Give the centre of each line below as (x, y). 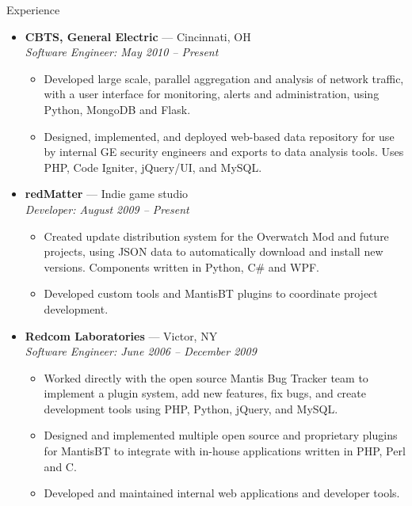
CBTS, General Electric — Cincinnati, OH (138, 36)
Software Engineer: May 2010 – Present (122, 52)
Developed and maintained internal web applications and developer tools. (222, 493)
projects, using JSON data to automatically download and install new (214, 251)
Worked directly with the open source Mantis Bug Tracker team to (206, 377)
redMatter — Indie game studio (107, 194)
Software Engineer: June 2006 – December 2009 (141, 351)
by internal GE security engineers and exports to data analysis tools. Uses (224, 152)
